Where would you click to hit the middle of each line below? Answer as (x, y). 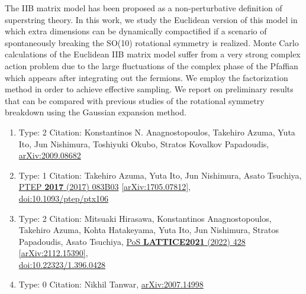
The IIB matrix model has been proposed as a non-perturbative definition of (144, 8)
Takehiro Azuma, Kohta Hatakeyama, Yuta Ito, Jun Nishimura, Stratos (149, 230)
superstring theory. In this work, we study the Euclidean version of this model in (151, 19)
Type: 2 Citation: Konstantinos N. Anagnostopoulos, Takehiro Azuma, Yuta (157, 132)
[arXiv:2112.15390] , (53, 253)
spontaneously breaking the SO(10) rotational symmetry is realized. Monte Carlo (152, 42)
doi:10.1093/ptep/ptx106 (64, 198)
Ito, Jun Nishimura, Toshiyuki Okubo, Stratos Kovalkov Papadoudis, (144, 143)
